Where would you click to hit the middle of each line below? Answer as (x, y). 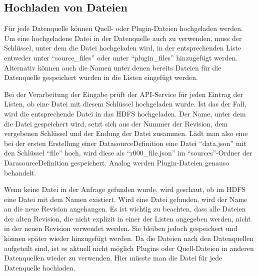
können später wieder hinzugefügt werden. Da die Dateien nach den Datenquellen (129, 238)
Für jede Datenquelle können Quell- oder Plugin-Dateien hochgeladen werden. (123, 28)
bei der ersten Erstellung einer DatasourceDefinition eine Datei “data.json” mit (125, 143)
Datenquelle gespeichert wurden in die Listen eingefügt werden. (101, 77)
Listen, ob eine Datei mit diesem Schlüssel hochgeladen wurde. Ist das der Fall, (125, 104)
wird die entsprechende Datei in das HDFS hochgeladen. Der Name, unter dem (125, 113)
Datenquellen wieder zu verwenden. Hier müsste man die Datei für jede (113, 258)
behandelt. (20, 172)
